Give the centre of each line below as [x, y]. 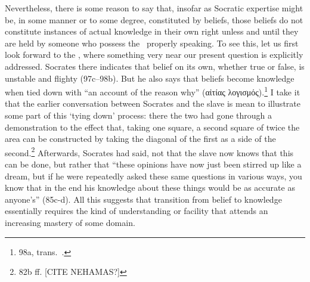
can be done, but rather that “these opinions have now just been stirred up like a [153, 164]
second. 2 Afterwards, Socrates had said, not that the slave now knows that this [149, 151]
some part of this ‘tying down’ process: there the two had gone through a [139, 115]
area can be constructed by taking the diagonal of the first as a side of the [140, 139]
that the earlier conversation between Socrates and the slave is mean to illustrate [153, 103]
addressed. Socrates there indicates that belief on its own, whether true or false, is [155, 66]
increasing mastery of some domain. [70, 222]
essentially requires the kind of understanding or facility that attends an [137, 211]
